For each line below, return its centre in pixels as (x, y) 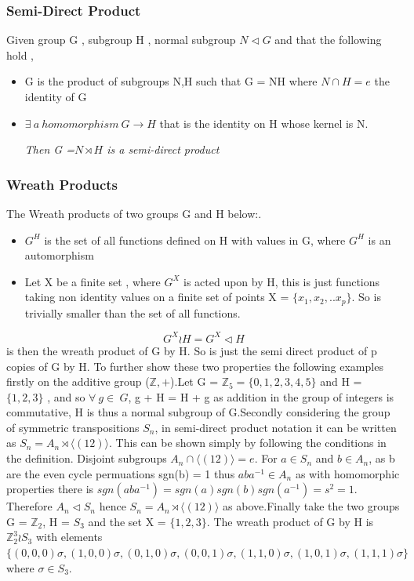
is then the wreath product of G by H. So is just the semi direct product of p (192, 350)
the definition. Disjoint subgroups (87, 458)
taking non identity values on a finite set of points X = (157, 297)
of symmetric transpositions (73, 427)
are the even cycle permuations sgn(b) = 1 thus (121, 473)
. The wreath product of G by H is (290, 521)
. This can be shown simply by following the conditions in (248, 443)
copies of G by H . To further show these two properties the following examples (195, 366)
